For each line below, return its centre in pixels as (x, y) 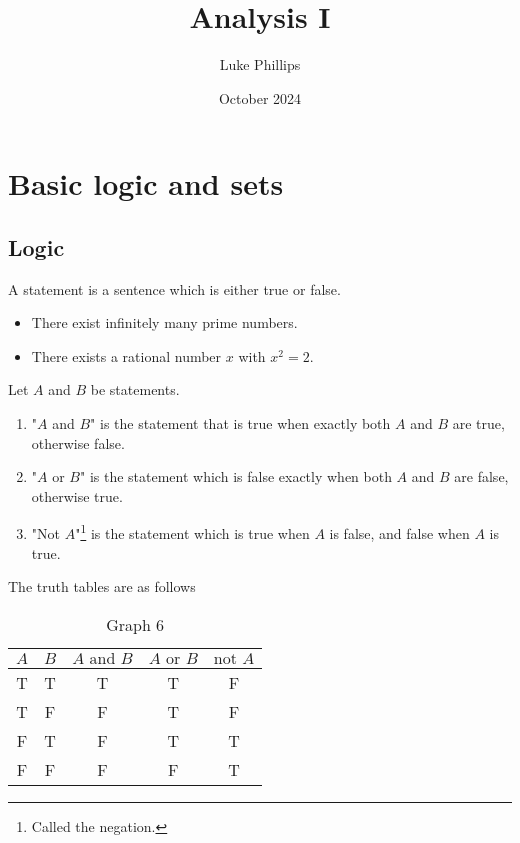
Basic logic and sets (146, 183)
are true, (478, 423)
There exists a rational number (126, 355)
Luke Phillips (260, 64)
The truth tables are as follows (102, 586)
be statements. (135, 389)
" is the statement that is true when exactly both (240, 423)
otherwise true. (77, 495)
